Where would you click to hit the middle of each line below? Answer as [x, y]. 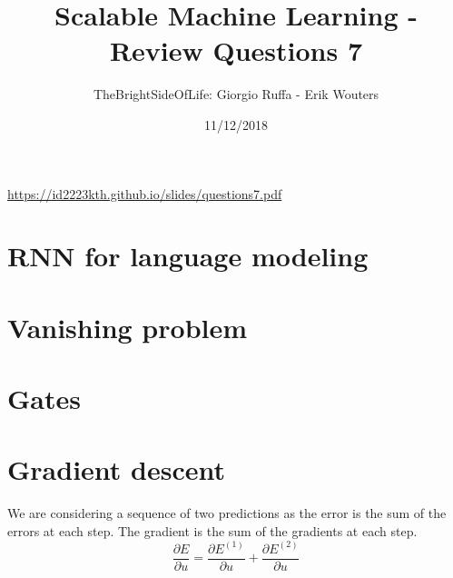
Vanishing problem [128, 327]
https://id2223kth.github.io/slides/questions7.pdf [145, 193]
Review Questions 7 [236, 50]
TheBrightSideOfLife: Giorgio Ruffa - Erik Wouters [236, 94]
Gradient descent [116, 469]
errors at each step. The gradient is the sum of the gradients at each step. [212, 530]
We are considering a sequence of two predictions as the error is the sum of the [227, 513]
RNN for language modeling [188, 256]
